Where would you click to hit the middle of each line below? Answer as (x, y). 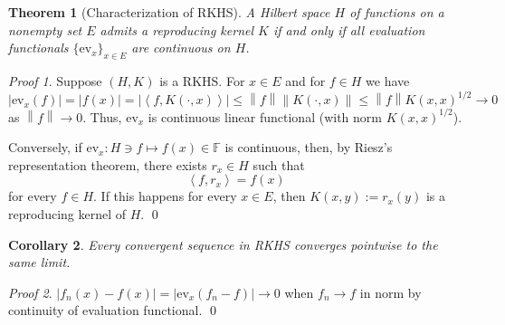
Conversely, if (45, 147)
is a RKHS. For (202, 80)
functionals (38, 48)
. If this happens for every (165, 196)
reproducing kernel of (67, 213)
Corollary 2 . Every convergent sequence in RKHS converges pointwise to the (223, 244)
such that (279, 164)
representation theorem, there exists (108, 164)
